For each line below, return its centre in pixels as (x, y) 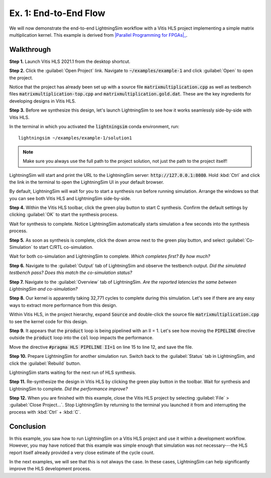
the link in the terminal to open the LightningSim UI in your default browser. (87, 182)
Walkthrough (30, 50)
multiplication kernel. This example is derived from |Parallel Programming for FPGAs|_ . (98, 35)
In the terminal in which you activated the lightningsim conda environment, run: (94, 126)
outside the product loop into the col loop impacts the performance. (81, 338)
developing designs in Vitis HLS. (43, 101)
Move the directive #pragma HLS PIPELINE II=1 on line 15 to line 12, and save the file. (101, 347)
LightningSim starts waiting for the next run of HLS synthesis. (73, 372)
